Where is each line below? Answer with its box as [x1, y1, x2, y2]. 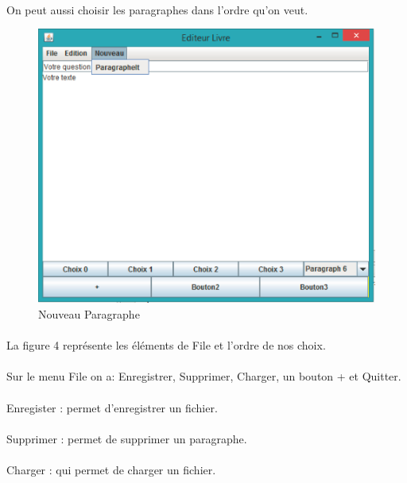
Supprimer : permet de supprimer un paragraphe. [6, 430, 247, 446]
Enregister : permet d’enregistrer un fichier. [6, 399, 218, 415]
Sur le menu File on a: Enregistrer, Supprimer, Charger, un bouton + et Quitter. [6, 368, 401, 384]
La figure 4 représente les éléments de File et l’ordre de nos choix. [6, 337, 326, 354]
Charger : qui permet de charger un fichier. [6, 462, 216, 477]
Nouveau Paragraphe [38, 306, 140, 323]
